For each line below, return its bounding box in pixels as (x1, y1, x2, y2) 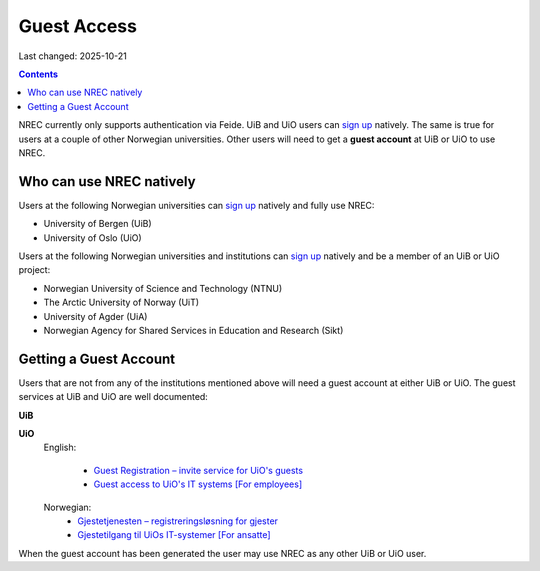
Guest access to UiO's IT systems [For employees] (93, 478, 303, 490)
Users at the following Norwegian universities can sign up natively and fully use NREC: (18, 199, 375, 211)
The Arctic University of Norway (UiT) (43, 296, 200, 309)
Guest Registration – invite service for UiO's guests (93, 464, 304, 476)
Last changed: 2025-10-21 (18, 50, 127, 62)
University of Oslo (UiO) (43, 231, 142, 244)
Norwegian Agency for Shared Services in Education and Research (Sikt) (43, 324, 344, 336)
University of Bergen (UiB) (43, 218, 152, 230)
